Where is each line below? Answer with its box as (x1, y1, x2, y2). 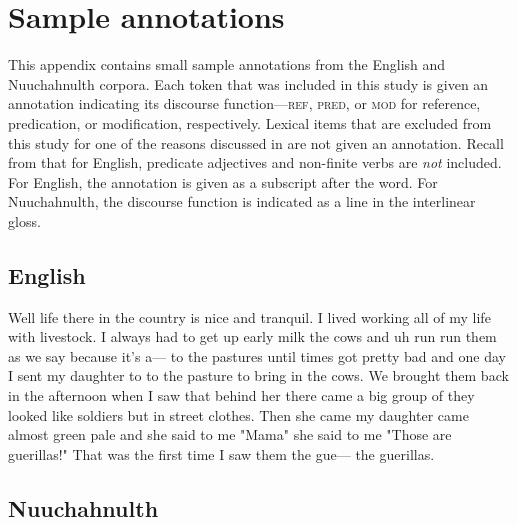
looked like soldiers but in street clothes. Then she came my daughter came (8, 404, 469, 425)
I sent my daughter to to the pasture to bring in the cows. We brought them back (8, 365, 509, 386)
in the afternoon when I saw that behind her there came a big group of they (8, 385, 475, 406)
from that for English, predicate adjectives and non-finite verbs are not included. (8, 152, 502, 173)
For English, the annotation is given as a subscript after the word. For (8, 171, 438, 192)
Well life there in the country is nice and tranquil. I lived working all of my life (8, 306, 491, 327)
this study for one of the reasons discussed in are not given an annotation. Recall (8, 132, 504, 153)
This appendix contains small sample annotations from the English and (8, 54, 446, 75)
